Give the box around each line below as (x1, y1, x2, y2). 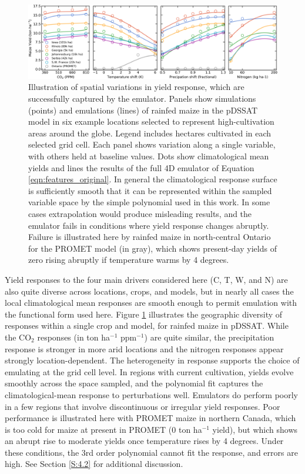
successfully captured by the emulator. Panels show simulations (28, 92, 256, 105)
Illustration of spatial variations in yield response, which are (28, 81, 244, 93)
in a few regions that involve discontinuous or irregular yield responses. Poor (5, 400, 280, 412)
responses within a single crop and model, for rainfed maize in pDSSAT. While (5, 319, 289, 332)
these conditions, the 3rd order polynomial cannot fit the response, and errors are (5, 446, 298, 458)
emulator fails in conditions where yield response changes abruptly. (28, 219, 269, 231)
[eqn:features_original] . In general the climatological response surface (28, 173, 277, 185)
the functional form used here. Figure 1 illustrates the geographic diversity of (5, 308, 283, 320)
